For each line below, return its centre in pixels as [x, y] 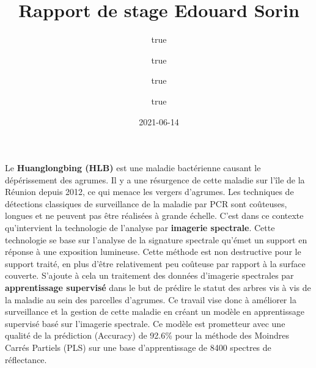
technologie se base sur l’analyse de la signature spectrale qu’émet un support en [156, 239]
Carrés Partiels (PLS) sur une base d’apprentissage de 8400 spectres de [138, 347]
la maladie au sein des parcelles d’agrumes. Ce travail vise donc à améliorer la [151, 299]
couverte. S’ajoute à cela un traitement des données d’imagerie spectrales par [149, 275]
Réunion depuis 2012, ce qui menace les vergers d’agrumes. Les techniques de [149, 192]
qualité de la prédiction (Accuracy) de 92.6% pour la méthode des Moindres [147, 335]
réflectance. [26, 359]
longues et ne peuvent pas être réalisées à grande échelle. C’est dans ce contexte [154, 215]
